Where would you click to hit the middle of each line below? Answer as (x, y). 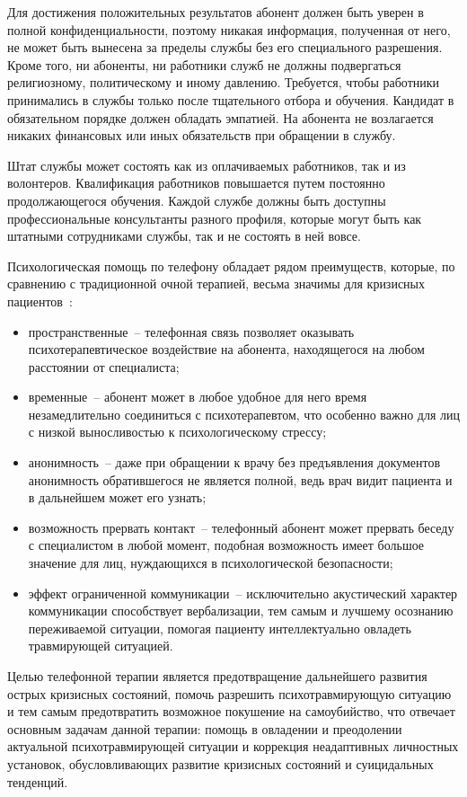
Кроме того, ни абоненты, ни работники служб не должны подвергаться (204, 64)
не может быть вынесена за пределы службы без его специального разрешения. (225, 47)
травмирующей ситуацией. (101, 646)
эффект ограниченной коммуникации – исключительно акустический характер (243, 593)
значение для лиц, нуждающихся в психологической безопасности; (211, 563)
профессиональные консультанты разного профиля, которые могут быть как (215, 218)
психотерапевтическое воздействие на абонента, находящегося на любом (226, 349)
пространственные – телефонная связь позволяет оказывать (191, 331)
